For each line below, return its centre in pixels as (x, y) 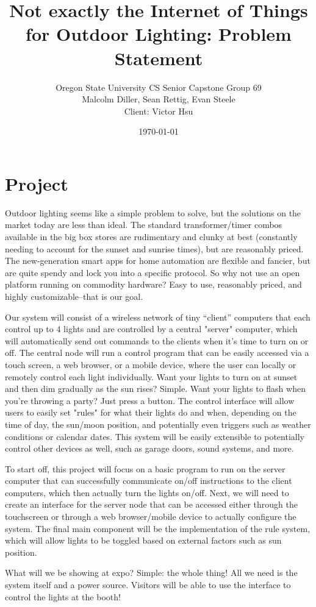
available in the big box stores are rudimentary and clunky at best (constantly (151, 236)
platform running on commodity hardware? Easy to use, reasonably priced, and (153, 284)
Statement (159, 58)
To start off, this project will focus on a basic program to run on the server (145, 468)
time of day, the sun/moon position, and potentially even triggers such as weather (158, 424)
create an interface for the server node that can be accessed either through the (151, 504)
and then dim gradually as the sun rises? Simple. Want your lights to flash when (155, 389)
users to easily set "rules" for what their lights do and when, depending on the (151, 412)
